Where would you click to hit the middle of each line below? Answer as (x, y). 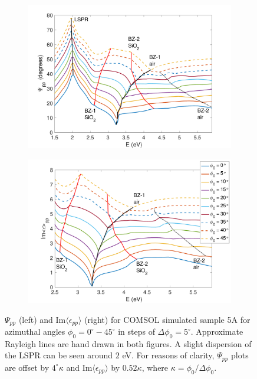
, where (155, 367)
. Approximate (217, 331)
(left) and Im (42, 319)
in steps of (136, 331)
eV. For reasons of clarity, (168, 355)
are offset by (27, 367)
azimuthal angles (35, 331)
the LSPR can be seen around (59, 355)
